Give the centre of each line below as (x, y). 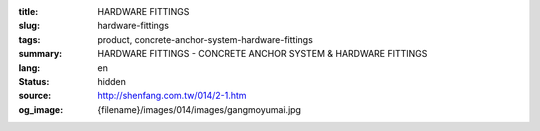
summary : (40, 54)
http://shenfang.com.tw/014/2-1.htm (172, 96)
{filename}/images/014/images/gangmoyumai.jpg (199, 109)
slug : (29, 26)
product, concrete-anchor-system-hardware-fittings (205, 39)
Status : (34, 81)
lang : (29, 67)
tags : (29, 39)
